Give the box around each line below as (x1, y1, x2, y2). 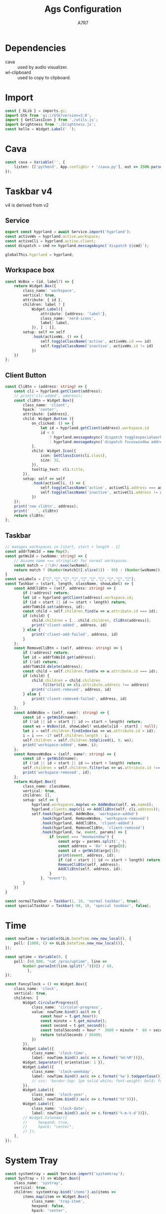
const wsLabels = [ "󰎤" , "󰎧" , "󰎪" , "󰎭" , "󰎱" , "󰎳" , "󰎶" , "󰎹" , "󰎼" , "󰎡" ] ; (5, 577, 136, 582)
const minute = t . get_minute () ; (40, 1018, 107, 1023)
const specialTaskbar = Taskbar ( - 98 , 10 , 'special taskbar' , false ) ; (5, 903, 152, 908)
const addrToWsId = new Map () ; (5, 549, 70, 554)
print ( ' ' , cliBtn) (14, 508, 58, 513)
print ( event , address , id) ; (58, 853, 116, 858)
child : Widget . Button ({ (23, 416, 74, 421)
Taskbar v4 (5, 186, 53, 197)
